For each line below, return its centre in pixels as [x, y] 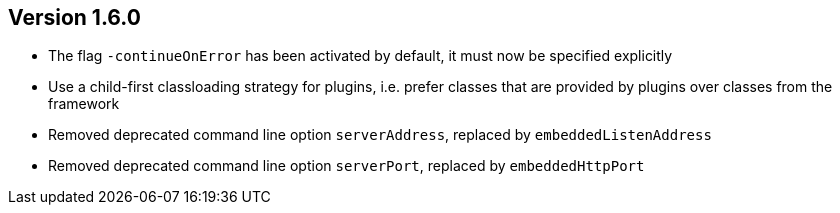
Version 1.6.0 [74, 17]
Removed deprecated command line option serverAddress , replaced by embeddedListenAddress [380, 135]
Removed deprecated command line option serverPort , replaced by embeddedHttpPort [346, 166]
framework [84, 104]
